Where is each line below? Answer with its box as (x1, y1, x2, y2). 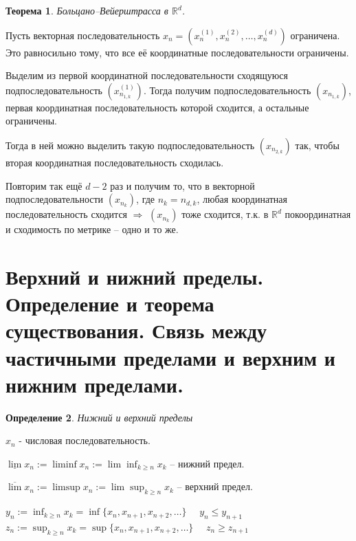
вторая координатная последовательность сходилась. (5, 155, 224, 169)
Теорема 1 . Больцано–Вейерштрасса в (5, 3, 168, 17)
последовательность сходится (5, 207, 128, 221)
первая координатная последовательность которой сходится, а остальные (5, 100, 309, 114)
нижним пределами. (5, 370, 183, 398)
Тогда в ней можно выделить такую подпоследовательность (5, 137, 255, 152)
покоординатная (285, 207, 351, 221)
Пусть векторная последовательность (5, 27, 160, 42)
